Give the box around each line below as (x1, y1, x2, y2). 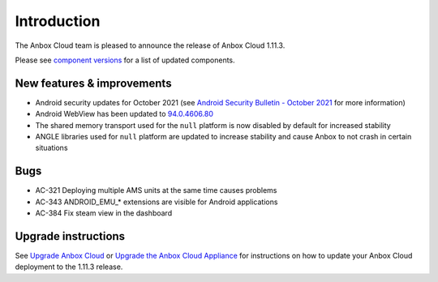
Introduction (15, 12, 101, 30)
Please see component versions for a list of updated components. (15, 55, 235, 65)
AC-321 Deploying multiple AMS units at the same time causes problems (35, 186, 277, 195)
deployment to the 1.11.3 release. (15, 262, 123, 271)
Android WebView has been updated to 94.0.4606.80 (35, 109, 214, 119)
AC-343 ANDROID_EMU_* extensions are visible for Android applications (35, 197, 278, 207)
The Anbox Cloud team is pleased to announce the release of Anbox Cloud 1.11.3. (15, 41, 286, 50)
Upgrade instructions (15, 229, 126, 243)
